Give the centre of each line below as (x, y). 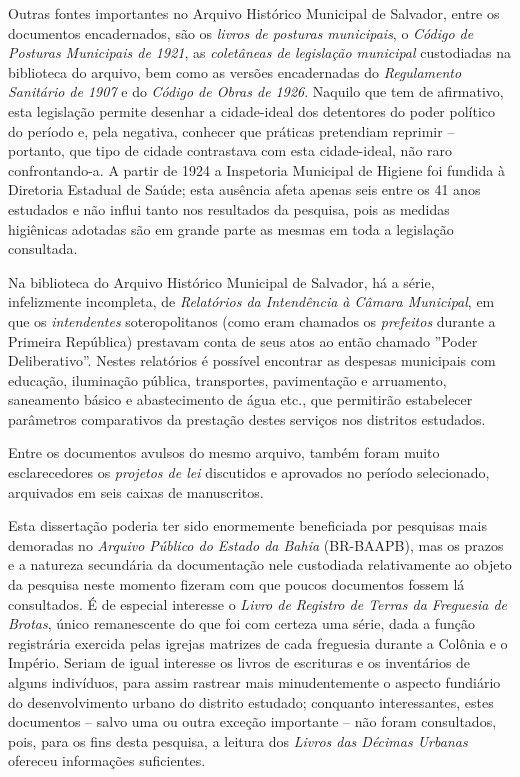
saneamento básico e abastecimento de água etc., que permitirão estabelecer (240, 399)
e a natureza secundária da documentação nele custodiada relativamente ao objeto (260, 564)
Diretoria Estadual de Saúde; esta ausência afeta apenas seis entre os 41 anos (244, 189)
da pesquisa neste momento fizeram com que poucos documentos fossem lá (236, 584)
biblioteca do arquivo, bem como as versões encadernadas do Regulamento (235, 71)
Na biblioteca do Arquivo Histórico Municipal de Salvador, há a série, (221, 281)
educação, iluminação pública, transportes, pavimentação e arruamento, (227, 379)
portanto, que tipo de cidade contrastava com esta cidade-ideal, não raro (230, 150)
